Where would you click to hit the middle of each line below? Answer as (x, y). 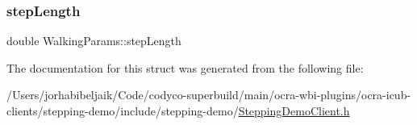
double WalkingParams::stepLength (94, 41)
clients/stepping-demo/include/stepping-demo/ (123, 110)
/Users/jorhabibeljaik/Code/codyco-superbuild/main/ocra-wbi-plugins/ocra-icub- (209, 95)
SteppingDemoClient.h (294, 110)
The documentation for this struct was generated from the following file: (185, 67)
